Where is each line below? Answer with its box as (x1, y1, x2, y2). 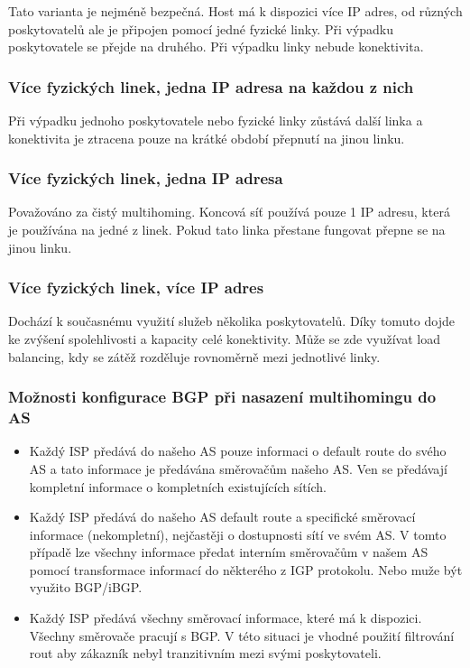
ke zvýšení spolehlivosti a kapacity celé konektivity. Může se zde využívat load (8, 329, 440, 348)
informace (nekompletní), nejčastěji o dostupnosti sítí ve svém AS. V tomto (29, 524, 447, 543)
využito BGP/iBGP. (29, 578, 143, 597)
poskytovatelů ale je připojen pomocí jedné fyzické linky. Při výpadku (8, 19, 394, 38)
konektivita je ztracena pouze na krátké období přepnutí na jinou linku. (8, 128, 405, 147)
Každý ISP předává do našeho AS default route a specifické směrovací (29, 507, 416, 526)
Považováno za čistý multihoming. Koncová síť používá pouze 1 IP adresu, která (8, 202, 450, 221)
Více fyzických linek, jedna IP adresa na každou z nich (8, 75, 414, 97)
